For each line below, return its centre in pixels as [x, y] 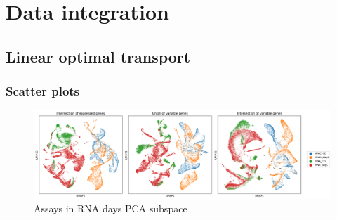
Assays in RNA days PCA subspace [111, 208]
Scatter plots [43, 91]
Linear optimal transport [98, 56]
